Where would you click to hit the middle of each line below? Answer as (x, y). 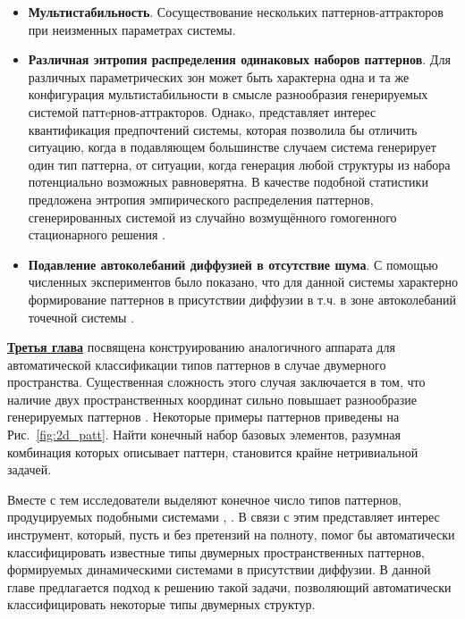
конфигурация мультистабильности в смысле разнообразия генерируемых (228, 94)
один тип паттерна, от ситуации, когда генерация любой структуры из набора (239, 164)
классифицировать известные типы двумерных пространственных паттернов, (216, 552)
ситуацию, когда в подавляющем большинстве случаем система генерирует (232, 147)
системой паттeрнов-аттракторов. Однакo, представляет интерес (202, 111)
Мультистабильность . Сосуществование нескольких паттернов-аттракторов (236, 12)
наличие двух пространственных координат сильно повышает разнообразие (212, 399)
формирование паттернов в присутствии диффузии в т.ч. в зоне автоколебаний (242, 299)
